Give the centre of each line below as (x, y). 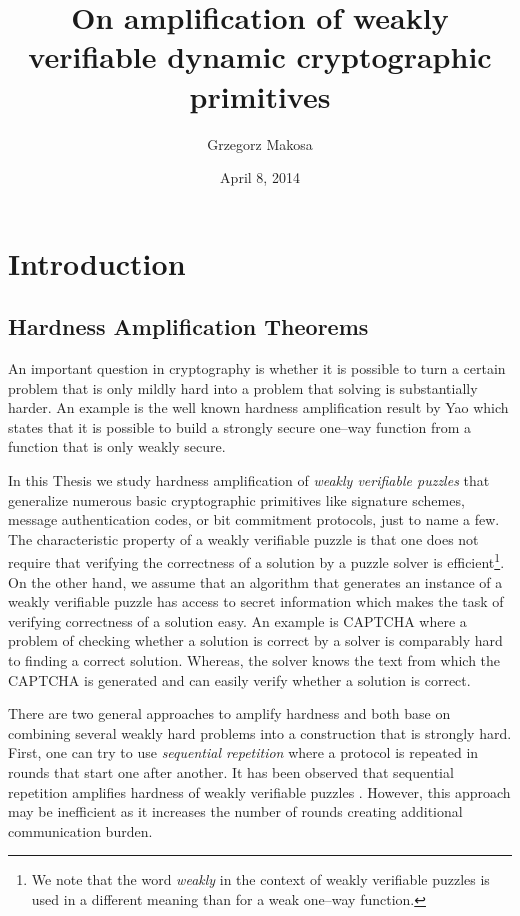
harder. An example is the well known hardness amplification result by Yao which (258, 407)
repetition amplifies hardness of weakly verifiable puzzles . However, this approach (259, 791)
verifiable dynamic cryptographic (260, 56)
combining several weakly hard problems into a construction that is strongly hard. (260, 732)
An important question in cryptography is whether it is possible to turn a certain (257, 368)
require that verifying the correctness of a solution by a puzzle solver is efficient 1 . (256, 561)
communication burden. (80, 830)
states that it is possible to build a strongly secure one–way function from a (240, 426)
